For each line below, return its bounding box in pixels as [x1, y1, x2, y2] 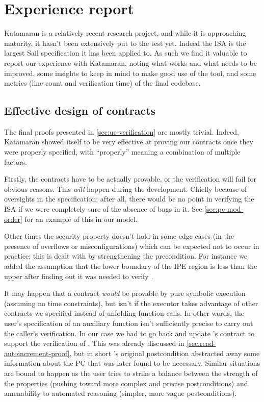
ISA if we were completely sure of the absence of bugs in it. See [4, 204, 202, 214]
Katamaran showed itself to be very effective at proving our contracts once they [4, 136, 253, 147]
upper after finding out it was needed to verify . [4, 270, 153, 281]
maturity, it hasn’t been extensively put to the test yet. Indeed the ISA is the [4, 37, 246, 48]
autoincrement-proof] [4, 347, 70, 358]
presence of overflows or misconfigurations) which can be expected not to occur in [4, 240, 259, 251]
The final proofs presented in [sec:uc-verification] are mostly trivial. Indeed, [4, 126, 239, 137]
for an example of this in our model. [24, 213, 138, 224]
